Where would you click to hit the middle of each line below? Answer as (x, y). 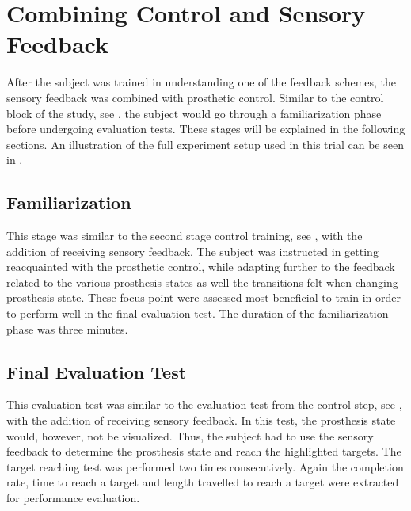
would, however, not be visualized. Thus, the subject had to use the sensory (190, 435)
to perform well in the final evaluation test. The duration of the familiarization (198, 313)
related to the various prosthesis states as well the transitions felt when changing (202, 282)
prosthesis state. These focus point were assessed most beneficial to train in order (204, 297)
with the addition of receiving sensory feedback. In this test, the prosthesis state (201, 420)
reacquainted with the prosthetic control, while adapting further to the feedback (201, 267)
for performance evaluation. (73, 498)
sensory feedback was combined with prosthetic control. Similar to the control (195, 97)
